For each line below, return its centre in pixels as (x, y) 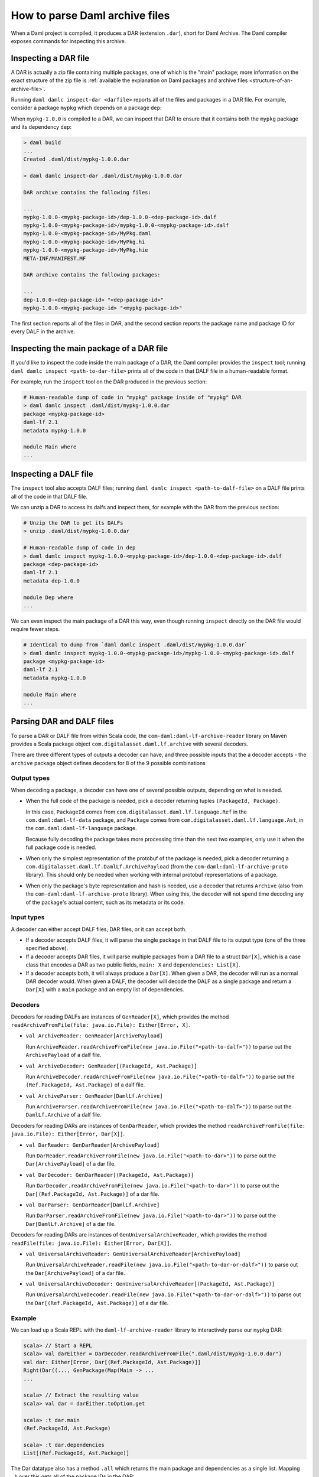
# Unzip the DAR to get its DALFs (73, 523)
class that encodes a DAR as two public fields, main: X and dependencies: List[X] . (133, 965)
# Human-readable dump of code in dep (79, 548)
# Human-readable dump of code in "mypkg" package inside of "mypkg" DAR (132, 398)
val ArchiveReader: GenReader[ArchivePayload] (94, 1036)
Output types (30, 778)
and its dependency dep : (41, 127)
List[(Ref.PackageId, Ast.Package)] (77, 1453)
